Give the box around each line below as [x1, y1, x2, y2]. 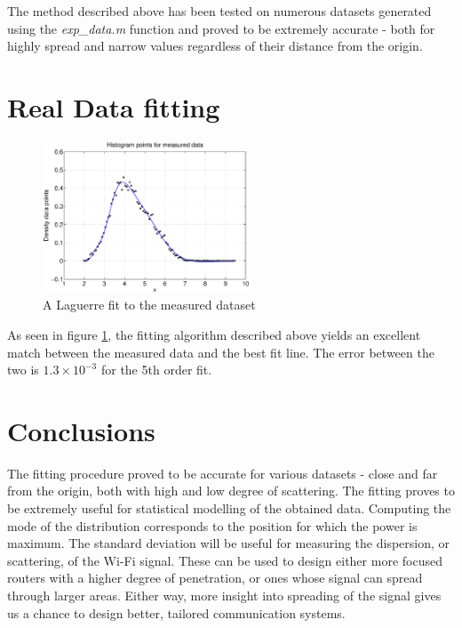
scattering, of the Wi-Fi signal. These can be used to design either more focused [7, 551, 442, 569]
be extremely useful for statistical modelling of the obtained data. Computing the [7, 499, 451, 518]
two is [7, 360, 39, 379]
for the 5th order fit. [100, 360, 212, 379]
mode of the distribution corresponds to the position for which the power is [7, 516, 418, 535]
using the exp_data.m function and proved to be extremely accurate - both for [7, 19, 435, 37]
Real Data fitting [7, 88, 220, 125]
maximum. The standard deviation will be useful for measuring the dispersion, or [7, 534, 450, 552]
